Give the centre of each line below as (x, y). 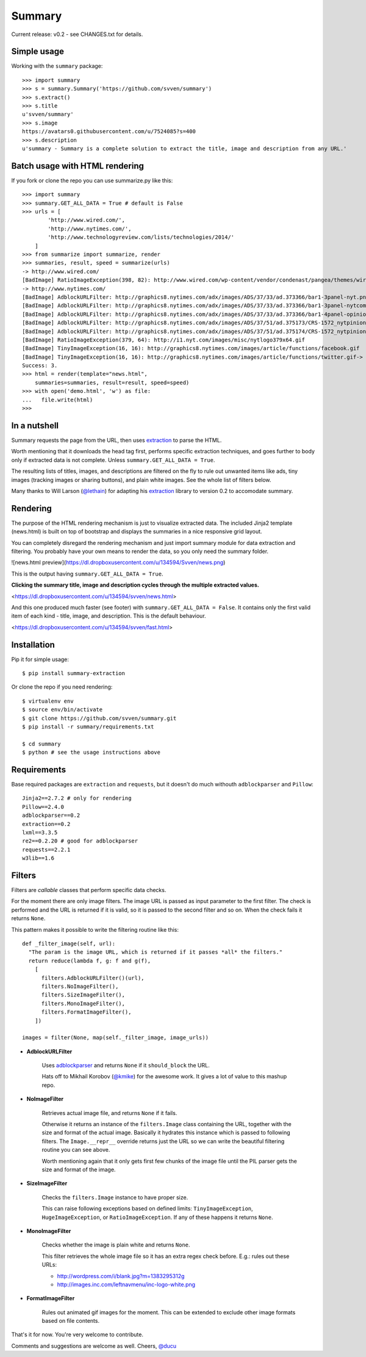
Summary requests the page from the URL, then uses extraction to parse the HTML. (117, 440)
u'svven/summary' (48, 114)
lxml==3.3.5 (40, 832)
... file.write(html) (58, 400)
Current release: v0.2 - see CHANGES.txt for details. (77, 34)
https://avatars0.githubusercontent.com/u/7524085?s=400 (109, 132)
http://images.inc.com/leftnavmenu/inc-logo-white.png (126, 1284)
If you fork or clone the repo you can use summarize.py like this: (92, 180)
